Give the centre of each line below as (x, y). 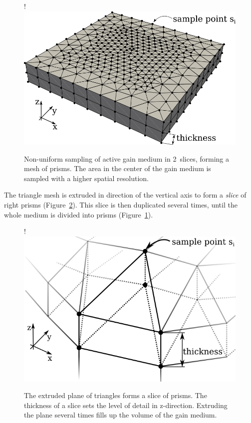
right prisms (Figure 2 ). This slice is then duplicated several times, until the (121, 205)
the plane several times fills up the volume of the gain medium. (121, 415)
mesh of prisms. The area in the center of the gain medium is (118, 168)
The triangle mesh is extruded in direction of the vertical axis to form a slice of (125, 195)
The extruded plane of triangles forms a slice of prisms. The (116, 395)
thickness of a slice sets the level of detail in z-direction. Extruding (126, 405)
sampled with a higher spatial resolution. (86, 178)
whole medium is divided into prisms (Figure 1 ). (79, 214)
